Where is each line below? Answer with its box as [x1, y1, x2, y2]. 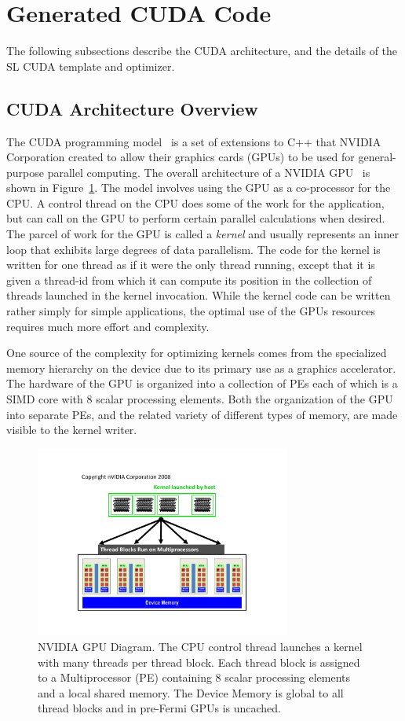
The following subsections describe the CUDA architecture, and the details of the [6, 42, 398, 59]
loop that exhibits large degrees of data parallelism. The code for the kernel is [6, 241, 381, 257]
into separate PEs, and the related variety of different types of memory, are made [6, 406, 398, 422]
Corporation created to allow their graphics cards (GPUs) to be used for [6, 149, 355, 165]
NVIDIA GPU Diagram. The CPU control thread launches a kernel [38, 638, 363, 654]
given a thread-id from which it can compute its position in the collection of [6, 271, 372, 288]
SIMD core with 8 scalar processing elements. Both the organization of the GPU [6, 391, 393, 407]
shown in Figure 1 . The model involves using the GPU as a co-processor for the [6, 179, 391, 196]
